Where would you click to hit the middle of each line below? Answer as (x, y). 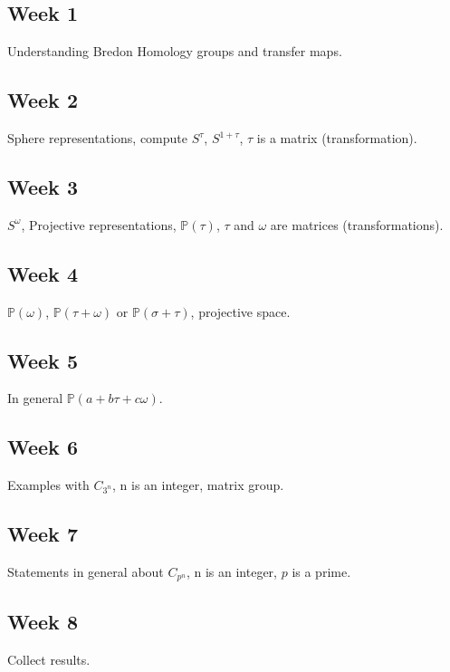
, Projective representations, (99, 224)
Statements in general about (86, 571)
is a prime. (321, 571)
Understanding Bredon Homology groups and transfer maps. (175, 51)
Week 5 (43, 360)
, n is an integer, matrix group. (198, 485)
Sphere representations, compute (97, 138)
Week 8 (43, 621)
